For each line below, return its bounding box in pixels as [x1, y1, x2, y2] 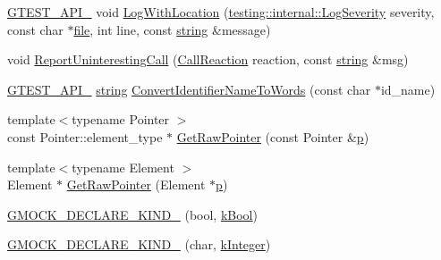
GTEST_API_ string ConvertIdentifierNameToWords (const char [7, 80, 371, 98]
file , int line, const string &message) [73, 20, 271, 38]
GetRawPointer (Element [66, 175, 206, 194]
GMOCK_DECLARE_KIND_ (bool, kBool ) [7, 205, 258, 223]
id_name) [380, 80, 436, 98]
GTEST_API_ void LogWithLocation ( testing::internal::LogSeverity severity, [7, 3, 435, 21]
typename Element [72, 157, 174, 176]
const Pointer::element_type [7, 127, 163, 146]
